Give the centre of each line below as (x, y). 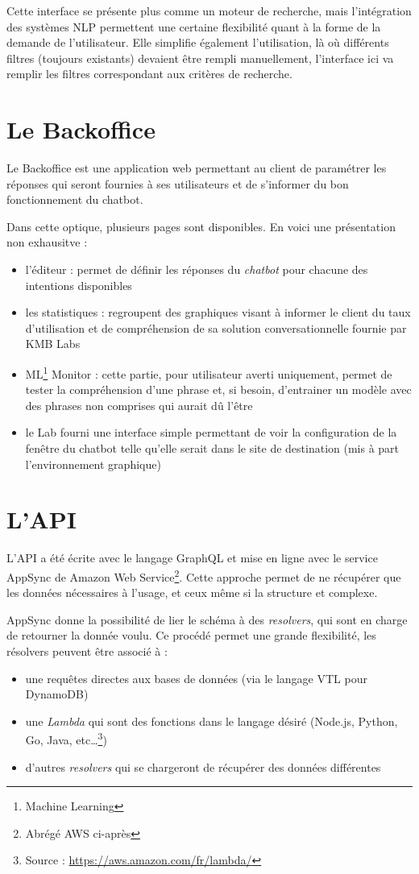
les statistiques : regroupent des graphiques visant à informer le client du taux (218, 312)
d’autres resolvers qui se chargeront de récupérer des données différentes (203, 766)
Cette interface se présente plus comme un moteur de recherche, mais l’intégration (209, 10)
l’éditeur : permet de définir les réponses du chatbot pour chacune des (197, 269)
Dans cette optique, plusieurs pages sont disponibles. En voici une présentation (201, 226)
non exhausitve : (47, 242)
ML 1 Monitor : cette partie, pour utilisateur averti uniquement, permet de (209, 373)
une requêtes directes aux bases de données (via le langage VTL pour (196, 678)
